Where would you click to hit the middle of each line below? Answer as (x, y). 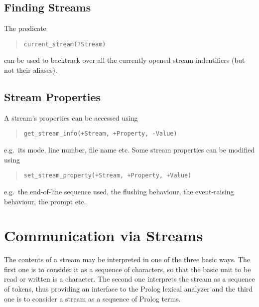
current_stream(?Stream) (65, 44)
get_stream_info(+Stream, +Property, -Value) (100, 134)
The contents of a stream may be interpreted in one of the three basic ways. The (127, 259)
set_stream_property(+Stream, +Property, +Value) (108, 176)
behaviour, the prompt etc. (45, 201)
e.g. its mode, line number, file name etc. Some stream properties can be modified (129, 150)
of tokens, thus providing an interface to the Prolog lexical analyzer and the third (129, 289)
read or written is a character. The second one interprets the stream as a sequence (129, 279)
